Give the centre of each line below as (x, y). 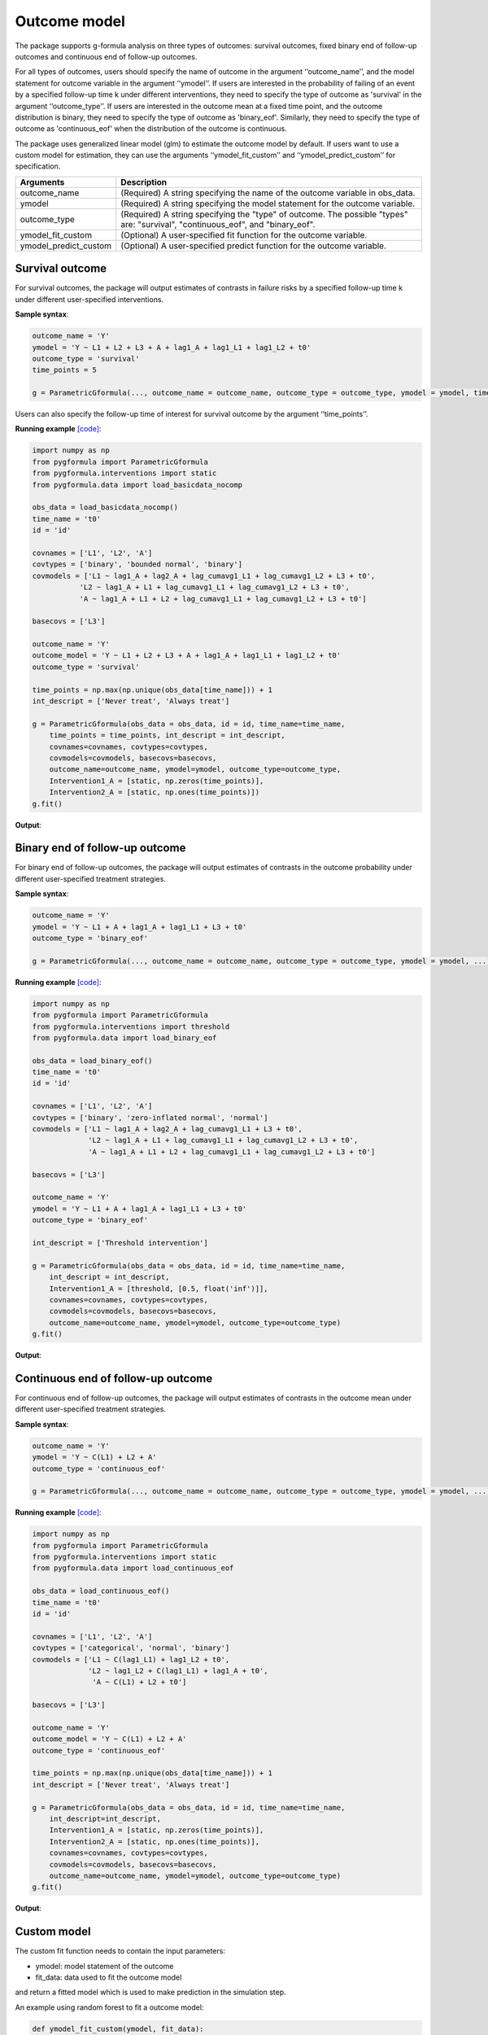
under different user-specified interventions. (89, 299)
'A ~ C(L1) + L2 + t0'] (139, 1682)
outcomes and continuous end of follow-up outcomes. (106, 56)
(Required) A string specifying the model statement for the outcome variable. (268, 203)
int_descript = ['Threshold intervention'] (120, 1243)
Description (144, 182)
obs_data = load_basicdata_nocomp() (105, 508)
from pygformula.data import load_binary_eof (124, 1037)
